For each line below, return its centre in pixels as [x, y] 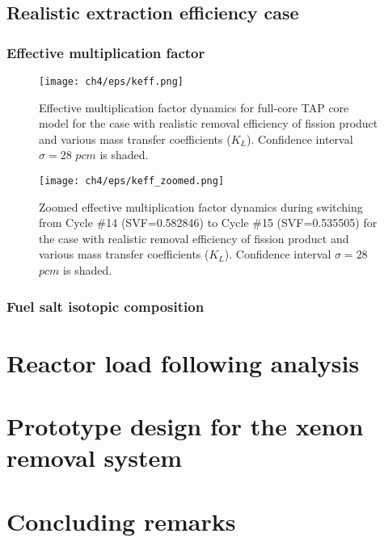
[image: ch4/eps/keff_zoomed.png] [132, 181]
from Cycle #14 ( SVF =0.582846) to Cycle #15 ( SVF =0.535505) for [208, 223]
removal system [95, 458]
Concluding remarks [121, 521]
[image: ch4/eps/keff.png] [111, 82]
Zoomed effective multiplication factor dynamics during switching [201, 206]
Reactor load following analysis [183, 362]
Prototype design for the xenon [185, 426]
